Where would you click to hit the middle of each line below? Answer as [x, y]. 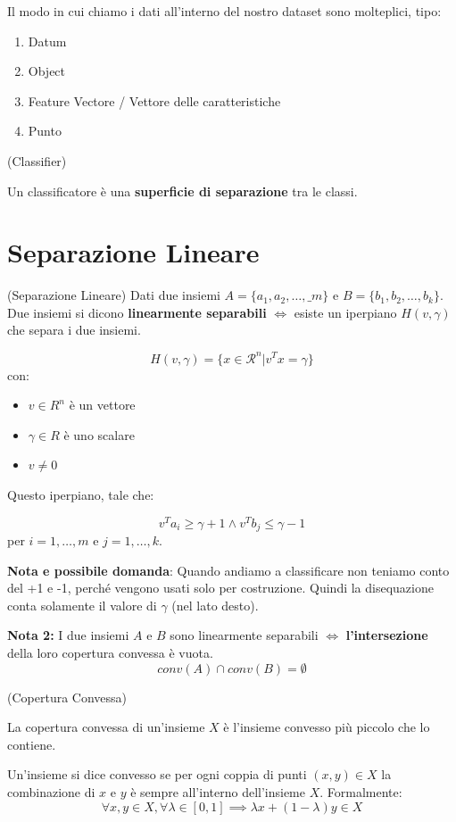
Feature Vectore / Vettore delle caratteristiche [154, 100]
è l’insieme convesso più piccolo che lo [327, 727]
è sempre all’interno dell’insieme [218, 792]
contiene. [32, 744]
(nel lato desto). [215, 605]
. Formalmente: [361, 792]
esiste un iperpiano [345, 312]
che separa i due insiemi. [74, 330]
